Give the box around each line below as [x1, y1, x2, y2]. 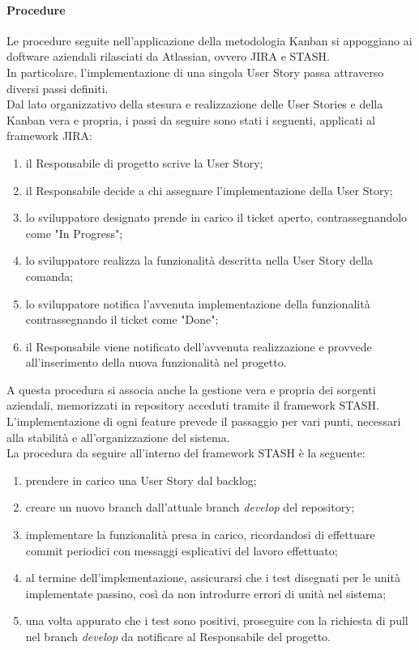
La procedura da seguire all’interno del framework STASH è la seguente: [6, 444, 366, 461]
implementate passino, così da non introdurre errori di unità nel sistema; [25, 584, 387, 601]
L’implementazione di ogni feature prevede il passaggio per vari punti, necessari [6, 413, 401, 430]
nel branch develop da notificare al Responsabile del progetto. [25, 628, 331, 645]
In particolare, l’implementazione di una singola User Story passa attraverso [6, 63, 384, 80]
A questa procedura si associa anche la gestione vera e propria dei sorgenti [6, 380, 376, 397]
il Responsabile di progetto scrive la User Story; [25, 154, 263, 171]
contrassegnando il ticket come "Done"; [25, 311, 219, 328]
